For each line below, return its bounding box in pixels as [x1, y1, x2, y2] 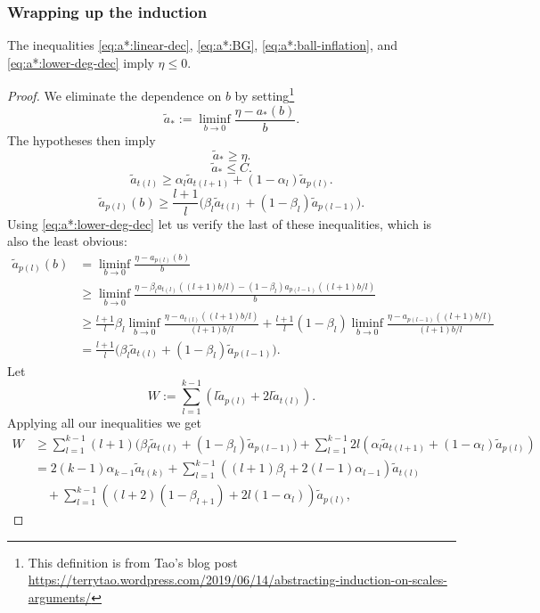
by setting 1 [234, 84, 295, 105]
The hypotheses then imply [7, 130, 156, 149]
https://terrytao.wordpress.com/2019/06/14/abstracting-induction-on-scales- [28, 570, 447, 589]
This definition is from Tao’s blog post [28, 552, 238, 571]
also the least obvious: [7, 232, 127, 250]
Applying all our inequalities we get [7, 413, 201, 432]
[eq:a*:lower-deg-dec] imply [7, 53, 154, 71]
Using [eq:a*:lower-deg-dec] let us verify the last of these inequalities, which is [7, 214, 432, 233]
